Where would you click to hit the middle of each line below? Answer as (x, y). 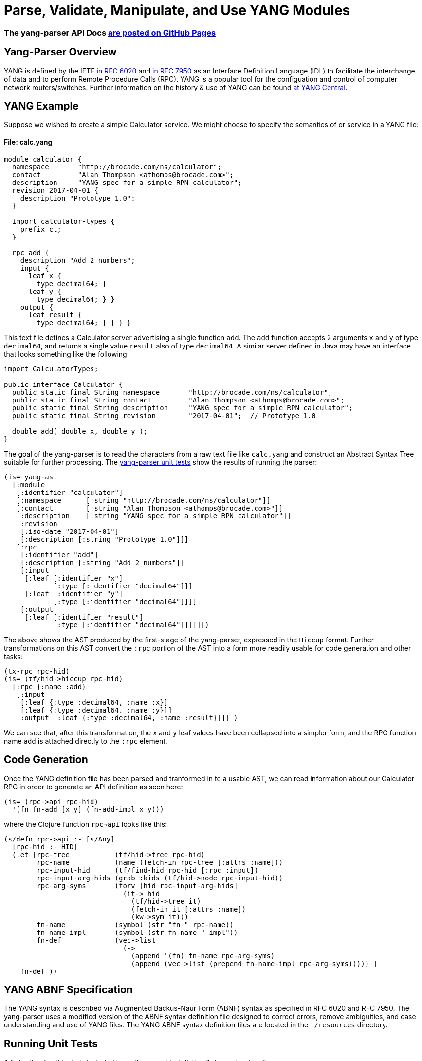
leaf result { (55, 315)
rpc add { (30, 252)
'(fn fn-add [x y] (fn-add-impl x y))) (88, 809)
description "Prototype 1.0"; (78, 198)
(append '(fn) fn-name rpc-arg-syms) (203, 956)
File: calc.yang (28, 142)
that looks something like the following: (66, 354)
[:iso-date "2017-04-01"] (70, 531)
